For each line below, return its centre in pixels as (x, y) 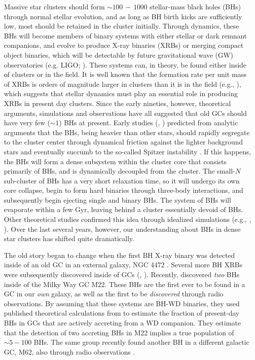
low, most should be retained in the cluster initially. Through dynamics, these (122, 26)
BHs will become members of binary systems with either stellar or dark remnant (126, 35)
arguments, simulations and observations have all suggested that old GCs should (126, 113)
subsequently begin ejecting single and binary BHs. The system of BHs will (118, 199)
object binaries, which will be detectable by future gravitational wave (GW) (119, 54)
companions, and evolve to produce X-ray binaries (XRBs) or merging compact (124, 45)
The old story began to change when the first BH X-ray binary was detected (119, 255)
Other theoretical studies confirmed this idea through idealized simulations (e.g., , (128, 219)
